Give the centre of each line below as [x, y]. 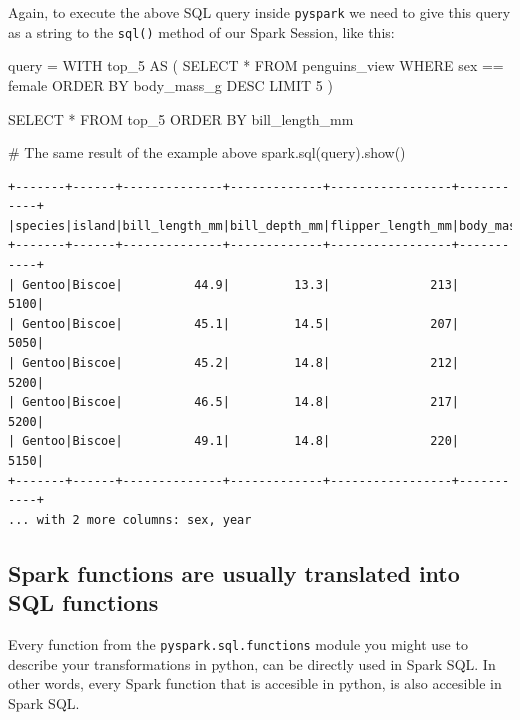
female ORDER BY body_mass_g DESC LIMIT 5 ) [170, 84]
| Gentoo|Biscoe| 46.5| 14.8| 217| [234, 402]
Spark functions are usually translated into [234, 572]
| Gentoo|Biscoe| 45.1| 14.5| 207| [234, 323]
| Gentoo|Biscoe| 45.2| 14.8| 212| [234, 363]
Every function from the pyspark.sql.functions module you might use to [238, 643]
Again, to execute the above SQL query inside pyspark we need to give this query [259, 12]
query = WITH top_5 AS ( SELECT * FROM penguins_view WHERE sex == [256, 65]
